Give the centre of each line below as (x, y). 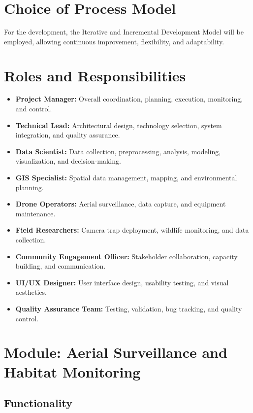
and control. (34, 109)
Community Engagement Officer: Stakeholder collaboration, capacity (126, 256)
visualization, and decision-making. (68, 161)
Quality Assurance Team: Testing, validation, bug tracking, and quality (129, 308)
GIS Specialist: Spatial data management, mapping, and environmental (126, 177)
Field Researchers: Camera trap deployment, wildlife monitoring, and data (132, 230)
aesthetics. (31, 292)
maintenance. (35, 213)
